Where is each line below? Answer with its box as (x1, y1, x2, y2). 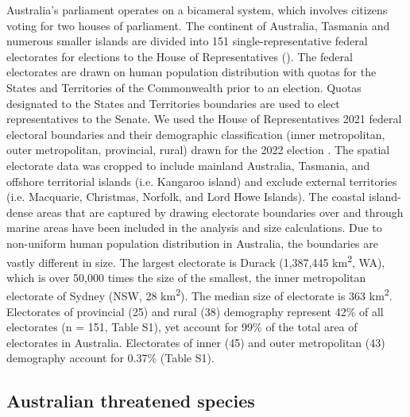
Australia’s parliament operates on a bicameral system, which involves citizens (6, 2, 388, 17)
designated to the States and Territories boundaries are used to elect (6, 95, 340, 111)
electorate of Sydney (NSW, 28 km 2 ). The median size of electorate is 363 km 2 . (6, 285, 393, 303)
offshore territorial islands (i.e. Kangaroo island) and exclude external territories (6, 172, 397, 189)
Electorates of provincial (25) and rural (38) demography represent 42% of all (6, 303, 384, 319)
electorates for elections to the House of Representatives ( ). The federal (6, 48, 353, 64)
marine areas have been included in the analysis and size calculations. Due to (6, 219, 382, 236)
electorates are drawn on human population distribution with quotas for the (6, 64, 377, 80)
